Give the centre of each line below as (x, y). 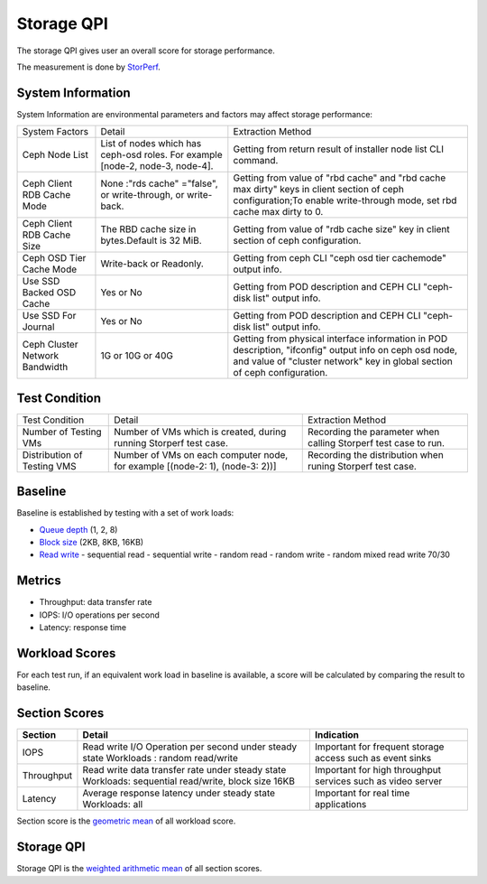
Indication (337, 735)
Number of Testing (62, 432)
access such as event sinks (373, 758)
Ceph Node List (55, 155)
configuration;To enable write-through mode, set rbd (345, 200)
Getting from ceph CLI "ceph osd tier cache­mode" (340, 258)
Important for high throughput (378, 770)
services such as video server (378, 781)
